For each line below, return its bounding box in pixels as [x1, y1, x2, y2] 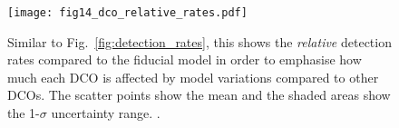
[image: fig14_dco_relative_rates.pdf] [7, 6, 248, 19]
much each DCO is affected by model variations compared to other [7, 67, 379, 86]
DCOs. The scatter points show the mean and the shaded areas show [7, 85, 391, 104]
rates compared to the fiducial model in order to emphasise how [7, 50, 362, 69]
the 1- [7, 103, 40, 123]
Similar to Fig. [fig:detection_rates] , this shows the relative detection [7, 32, 392, 51]
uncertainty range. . [51, 103, 161, 123]
